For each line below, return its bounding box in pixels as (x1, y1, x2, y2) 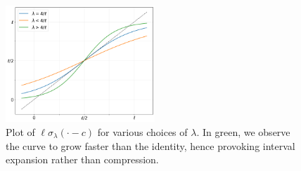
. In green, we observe (196, 124, 290, 139)
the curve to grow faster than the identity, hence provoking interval (6, 138, 295, 153)
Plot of (6, 124, 35, 139)
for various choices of (97, 124, 188, 139)
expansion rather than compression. (6, 152, 159, 167)
